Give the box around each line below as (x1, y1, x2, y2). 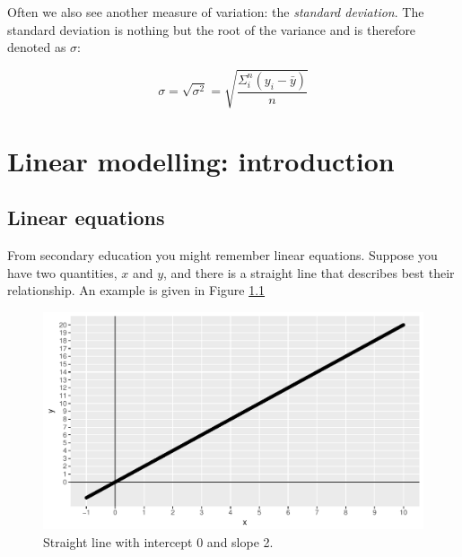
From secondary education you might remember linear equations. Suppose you (7, 245, 438, 264)
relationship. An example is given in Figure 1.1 (7, 281, 266, 300)
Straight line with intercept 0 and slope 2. (43, 532, 274, 551)
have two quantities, (7, 263, 118, 282)
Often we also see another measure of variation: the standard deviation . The (7, 3, 424, 21)
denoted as (7, 38, 66, 57)
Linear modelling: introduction (7, 142, 395, 178)
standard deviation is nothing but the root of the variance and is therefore (7, 20, 416, 39)
